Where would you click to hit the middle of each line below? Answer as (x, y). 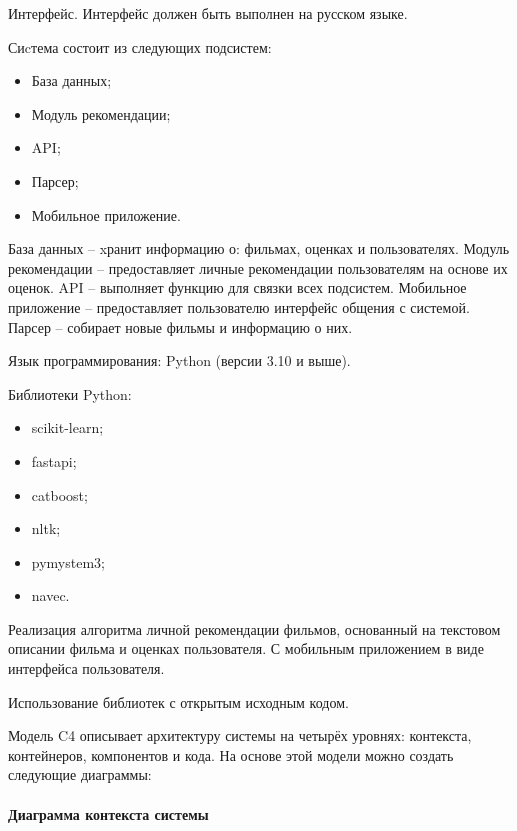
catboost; (59, 494)
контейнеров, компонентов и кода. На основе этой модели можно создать (231, 754)
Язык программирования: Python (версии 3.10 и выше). (179, 360)
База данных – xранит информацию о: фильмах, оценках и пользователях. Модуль (259, 248)
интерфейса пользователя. (86, 668)
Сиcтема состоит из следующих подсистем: (140, 46)
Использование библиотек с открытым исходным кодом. (178, 701)
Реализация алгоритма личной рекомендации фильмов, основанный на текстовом (254, 628)
